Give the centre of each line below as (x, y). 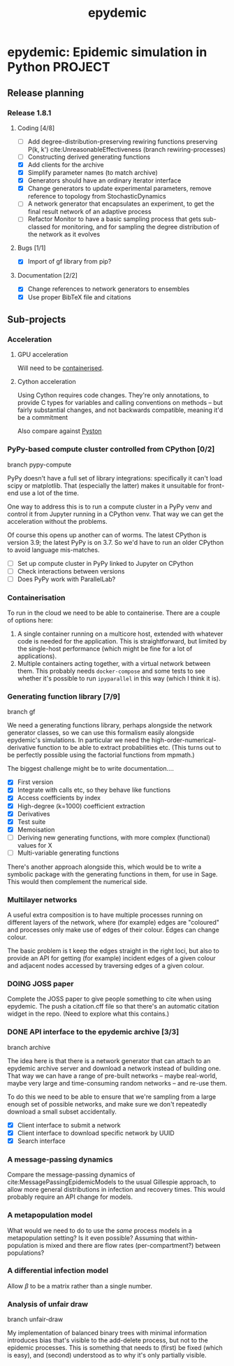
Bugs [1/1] (31, 248)
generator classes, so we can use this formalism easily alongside (101, 733)
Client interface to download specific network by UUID (96, 1133)
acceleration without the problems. (57, 521)
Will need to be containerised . (60, 368)
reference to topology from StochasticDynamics (97, 197)
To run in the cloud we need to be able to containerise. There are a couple (114, 613)
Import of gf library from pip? (70, 262)
